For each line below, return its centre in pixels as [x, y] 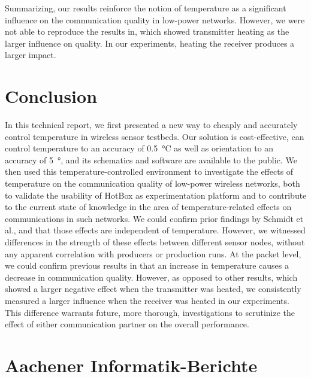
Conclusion [51, 96]
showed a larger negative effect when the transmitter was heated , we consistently [153, 289]
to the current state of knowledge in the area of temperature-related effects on [148, 207]
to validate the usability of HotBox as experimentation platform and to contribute [156, 195]
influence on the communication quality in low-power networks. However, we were [155, 19]
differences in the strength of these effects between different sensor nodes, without [155, 242]
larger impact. [31, 55]
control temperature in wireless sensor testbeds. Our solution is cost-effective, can [155, 136]
